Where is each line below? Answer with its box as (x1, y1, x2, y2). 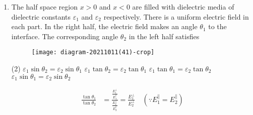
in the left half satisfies (129, 31, 200, 41)
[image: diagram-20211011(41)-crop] (31, 49, 155, 56)
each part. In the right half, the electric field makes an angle (11, 21, 198, 32)
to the (208, 21, 227, 32)
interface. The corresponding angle (11, 31, 118, 41)
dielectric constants (11, 11, 71, 22)
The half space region (11, 2, 78, 12)
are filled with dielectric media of (132, 2, 234, 12)
